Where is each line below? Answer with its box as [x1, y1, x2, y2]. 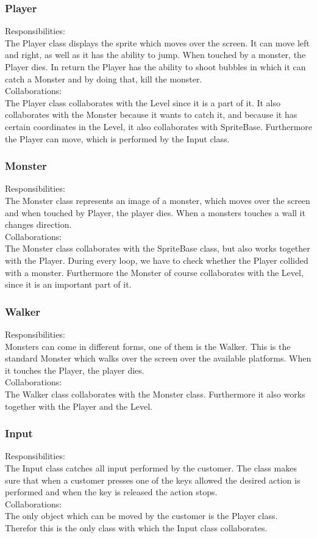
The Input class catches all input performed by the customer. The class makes [5, 461, 297, 474]
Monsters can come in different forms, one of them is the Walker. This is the [5, 340, 291, 352]
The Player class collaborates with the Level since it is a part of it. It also [5, 96, 281, 109]
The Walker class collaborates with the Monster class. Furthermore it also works [5, 387, 305, 400]
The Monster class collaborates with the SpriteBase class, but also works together [5, 242, 310, 255]
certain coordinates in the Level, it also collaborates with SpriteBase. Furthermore [5, 120, 312, 133]
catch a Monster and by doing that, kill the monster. [5, 72, 202, 85]
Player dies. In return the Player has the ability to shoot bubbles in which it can [5, 60, 306, 73]
